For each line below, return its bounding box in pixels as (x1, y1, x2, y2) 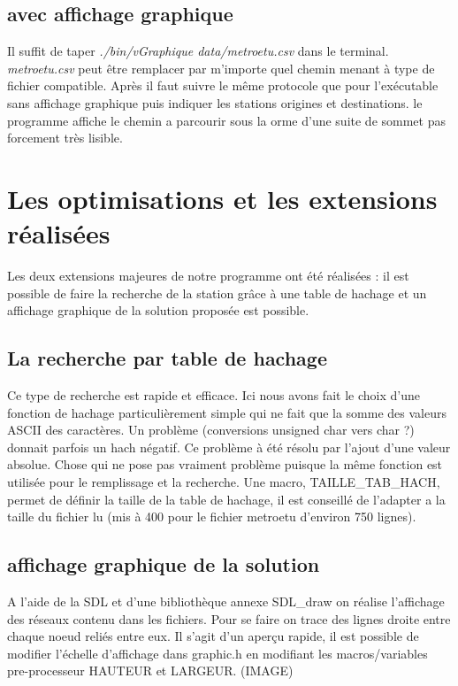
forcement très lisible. (7, 128, 123, 147)
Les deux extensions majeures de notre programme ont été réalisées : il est (7, 266, 409, 285)
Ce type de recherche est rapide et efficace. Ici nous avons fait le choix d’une (7, 386, 420, 405)
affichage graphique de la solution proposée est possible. (7, 301, 309, 320)
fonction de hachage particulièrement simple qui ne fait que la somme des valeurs (7, 403, 447, 421)
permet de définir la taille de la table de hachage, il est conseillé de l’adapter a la (7, 489, 446, 508)
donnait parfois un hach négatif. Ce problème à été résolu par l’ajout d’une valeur (7, 437, 451, 456)
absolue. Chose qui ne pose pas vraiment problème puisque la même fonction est (7, 455, 443, 474)
